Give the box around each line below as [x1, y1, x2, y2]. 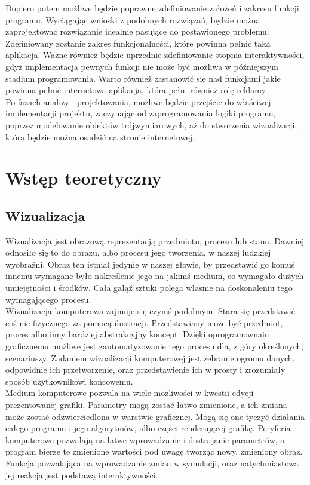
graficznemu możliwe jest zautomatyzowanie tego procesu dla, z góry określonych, [5, 340, 304, 352]
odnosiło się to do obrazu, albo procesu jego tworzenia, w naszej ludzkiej [5, 246, 271, 259]
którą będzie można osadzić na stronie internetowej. [5, 130, 195, 143]
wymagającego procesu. [5, 293, 91, 305]
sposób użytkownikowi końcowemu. [5, 375, 133, 387]
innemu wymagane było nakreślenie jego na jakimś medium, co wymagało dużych [5, 269, 304, 282]
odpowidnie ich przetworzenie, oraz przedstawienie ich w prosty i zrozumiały [5, 363, 286, 376]
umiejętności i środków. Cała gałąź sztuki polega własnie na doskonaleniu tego [5, 281, 293, 294]
